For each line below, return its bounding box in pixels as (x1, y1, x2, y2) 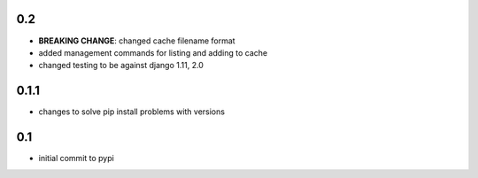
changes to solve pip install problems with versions (38, 106, 226, 117)
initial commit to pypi (38, 153, 114, 164)
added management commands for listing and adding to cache (38, 47, 268, 58)
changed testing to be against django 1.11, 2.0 (38, 60, 204, 71)
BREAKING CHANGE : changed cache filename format (38, 35, 235, 46)
